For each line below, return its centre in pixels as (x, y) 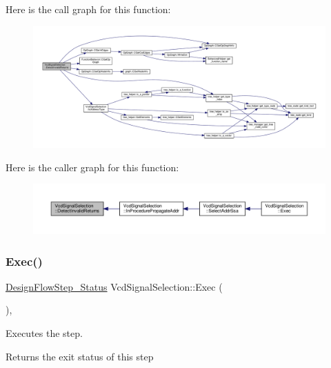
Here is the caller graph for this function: (92, 167)
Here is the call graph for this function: (88, 9)
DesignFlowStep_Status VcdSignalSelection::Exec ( (114, 286)
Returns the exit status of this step (80, 356)
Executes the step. (44, 333)
